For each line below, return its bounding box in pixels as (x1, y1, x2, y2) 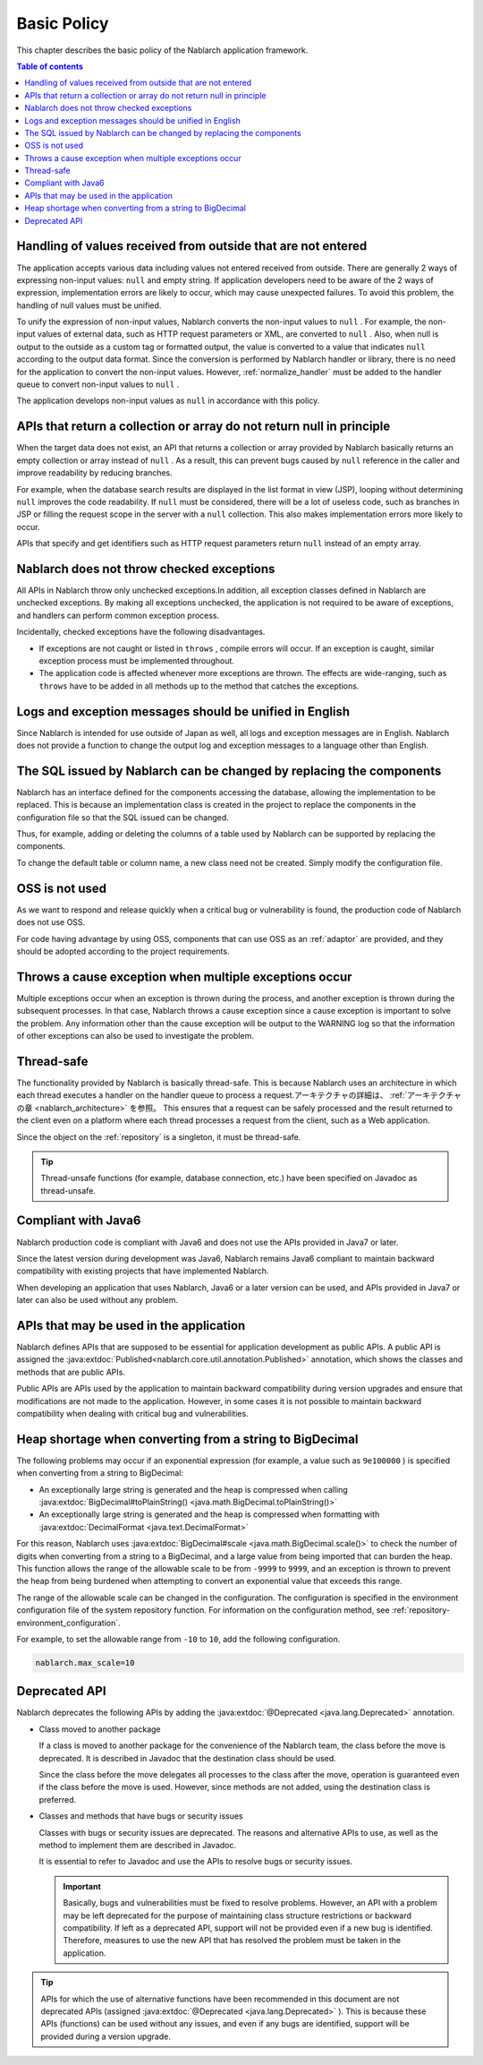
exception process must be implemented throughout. (38, 655, 234, 666)
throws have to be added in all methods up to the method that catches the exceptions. (38, 681, 360, 691)
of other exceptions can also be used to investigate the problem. (16, 1031, 254, 1041)
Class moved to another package (38, 1724, 161, 1735)
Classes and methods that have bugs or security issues (38, 1811, 243, 1821)
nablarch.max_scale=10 (35, 1658, 135, 1667)
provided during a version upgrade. (40, 2031, 172, 2042)
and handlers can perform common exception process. (16, 610, 220, 621)
